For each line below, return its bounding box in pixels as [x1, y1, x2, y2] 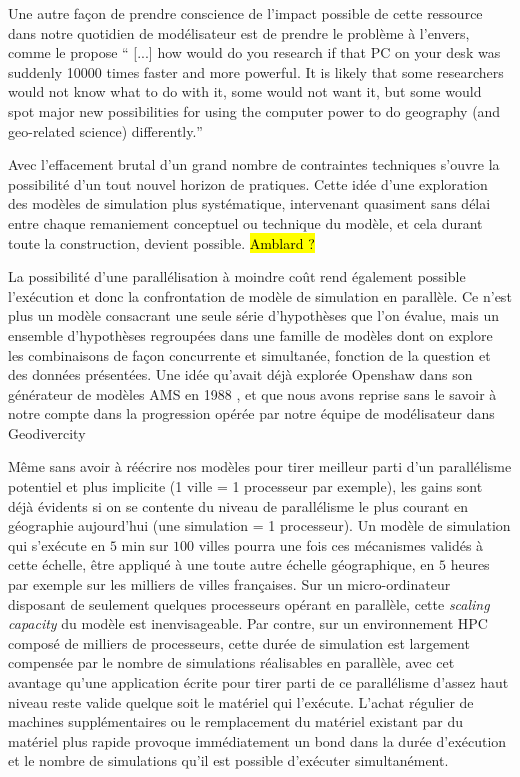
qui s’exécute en [8, 534, 106, 555]
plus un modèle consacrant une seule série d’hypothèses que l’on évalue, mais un [8, 305, 499, 326]
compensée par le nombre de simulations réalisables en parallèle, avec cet [8, 652, 455, 673]
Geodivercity [8, 422, 86, 443]
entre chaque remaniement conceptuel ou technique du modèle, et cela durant [8, 212, 483, 233]
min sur [121, 534, 169, 555]
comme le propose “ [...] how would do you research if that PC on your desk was [8, 42, 501, 63]
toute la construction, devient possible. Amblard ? [8, 232, 315, 253]
